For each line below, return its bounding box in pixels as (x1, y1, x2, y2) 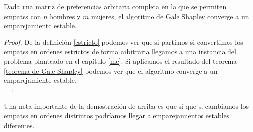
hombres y (50, 11, 81, 21)
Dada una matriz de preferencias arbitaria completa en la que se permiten (4, 1, 227, 11)
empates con (4, 11, 41, 21)
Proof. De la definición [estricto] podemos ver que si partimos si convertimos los (4, 37, 243, 47)
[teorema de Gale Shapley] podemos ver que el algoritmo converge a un (4, 65, 218, 75)
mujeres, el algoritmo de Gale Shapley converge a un (91, 11, 249, 21)
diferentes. (4, 120, 35, 130)
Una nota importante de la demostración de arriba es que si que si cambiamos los (4, 101, 249, 111)
